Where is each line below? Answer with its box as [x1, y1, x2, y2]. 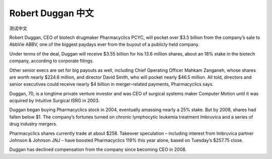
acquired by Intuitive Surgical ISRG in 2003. [9, 97, 100, 103]
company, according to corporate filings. [9, 58, 94, 64]
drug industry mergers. [9, 121, 57, 127]
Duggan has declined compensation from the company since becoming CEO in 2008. [9, 146, 187, 152]
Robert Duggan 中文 [9, 8, 94, 19]
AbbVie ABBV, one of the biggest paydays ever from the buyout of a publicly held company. [9, 41, 200, 47]
